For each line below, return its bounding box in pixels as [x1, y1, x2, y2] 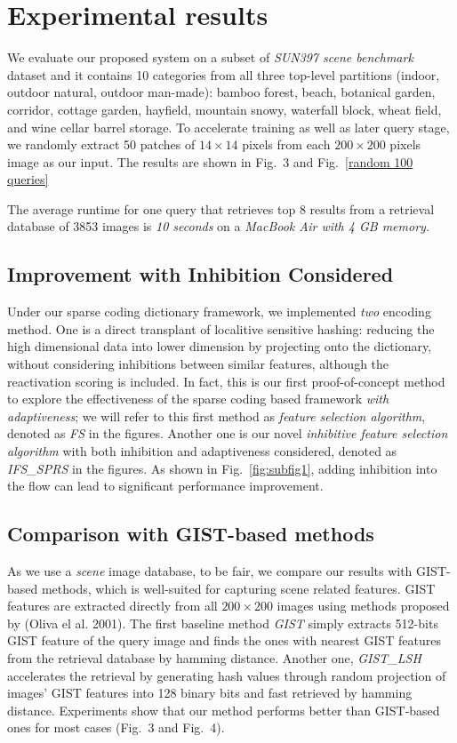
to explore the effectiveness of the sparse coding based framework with [7, 389, 389, 408]
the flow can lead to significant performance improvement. [7, 476, 324, 495]
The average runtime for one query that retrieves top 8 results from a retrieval [7, 199, 435, 218]
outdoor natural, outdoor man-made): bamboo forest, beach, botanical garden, [7, 83, 436, 101]
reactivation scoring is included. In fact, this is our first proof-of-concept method [7, 371, 445, 390]
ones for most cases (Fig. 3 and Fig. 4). [7, 718, 225, 737]
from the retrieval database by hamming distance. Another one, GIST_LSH [7, 648, 421, 667]
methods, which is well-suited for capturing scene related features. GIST [41, 579, 436, 597]
